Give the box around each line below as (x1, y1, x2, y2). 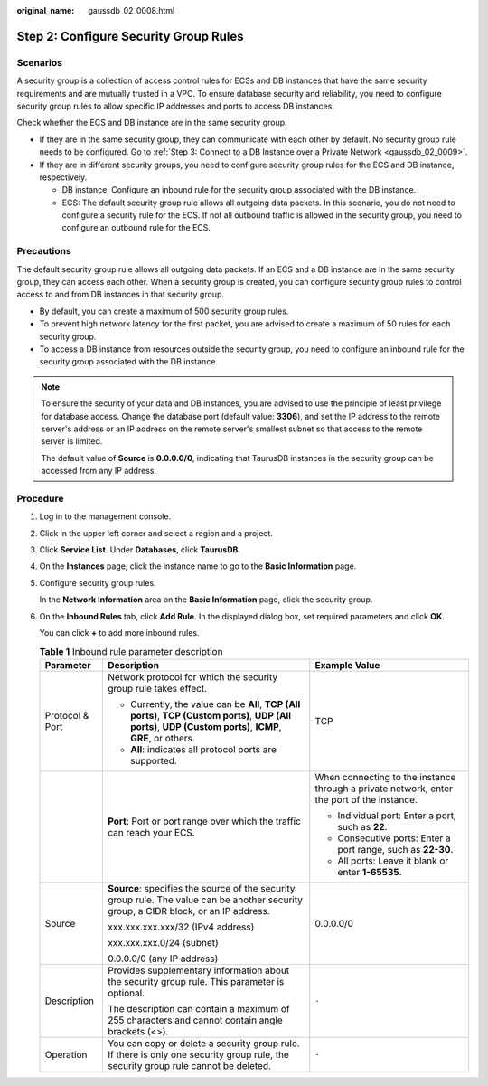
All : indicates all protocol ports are (129, 742, 277, 755)
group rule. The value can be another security (107, 893, 303, 906)
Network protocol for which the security (107, 670, 278, 683)
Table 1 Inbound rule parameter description (39, 645, 223, 657)
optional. (107, 987, 145, 999)
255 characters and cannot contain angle (107, 1014, 284, 1026)
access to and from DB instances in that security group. (16, 289, 225, 300)
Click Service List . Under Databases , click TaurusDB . (39, 543, 241, 555)
